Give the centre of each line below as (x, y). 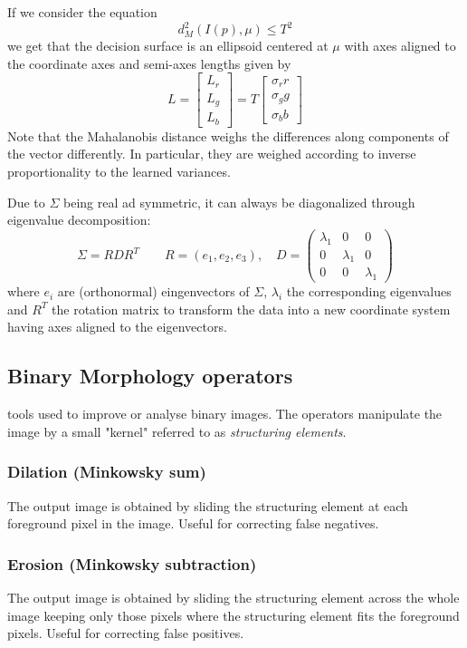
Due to (26, 202)
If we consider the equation (82, 12)
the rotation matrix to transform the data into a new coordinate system (251, 309)
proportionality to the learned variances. (119, 171)
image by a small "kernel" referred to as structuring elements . (177, 431)
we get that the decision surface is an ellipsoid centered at (168, 46)
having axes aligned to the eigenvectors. (117, 327)
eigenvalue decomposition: (79, 220)
